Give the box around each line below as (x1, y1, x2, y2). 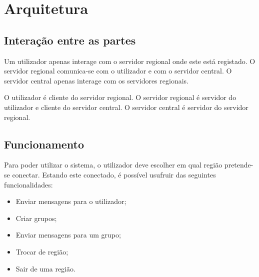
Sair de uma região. (15, 263, 75, 273)
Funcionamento (4, 136, 84, 151)
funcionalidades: (4, 179, 53, 189)
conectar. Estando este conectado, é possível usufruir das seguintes (12, 169, 216, 179)
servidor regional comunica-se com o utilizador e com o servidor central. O (4, 65, 232, 76)
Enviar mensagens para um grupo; (15, 229, 121, 240)
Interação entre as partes (4, 32, 136, 47)
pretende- (224, 159, 253, 170)
